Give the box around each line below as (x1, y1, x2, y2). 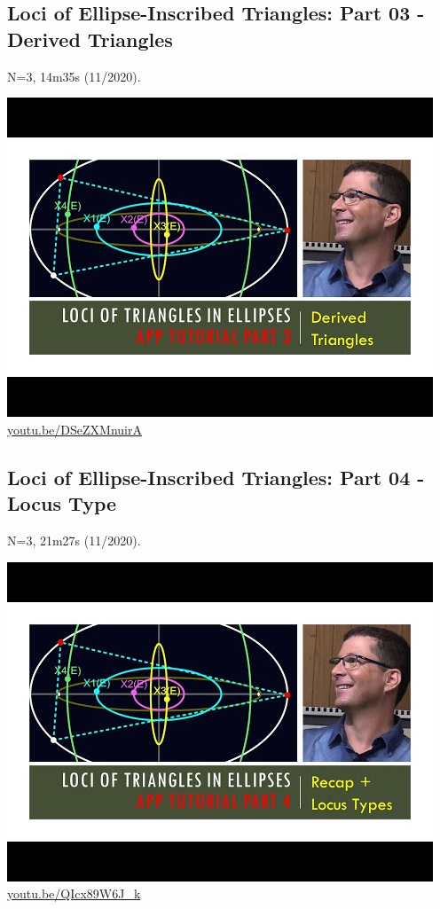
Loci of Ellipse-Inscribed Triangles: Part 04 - (7, 463, 425, 490)
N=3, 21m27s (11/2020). (7, 530, 141, 549)
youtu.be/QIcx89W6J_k (7, 884, 141, 903)
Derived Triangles (7, 25, 173, 52)
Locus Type (7, 490, 117, 517)
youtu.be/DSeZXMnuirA (7, 419, 142, 438)
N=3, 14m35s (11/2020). (7, 67, 141, 85)
